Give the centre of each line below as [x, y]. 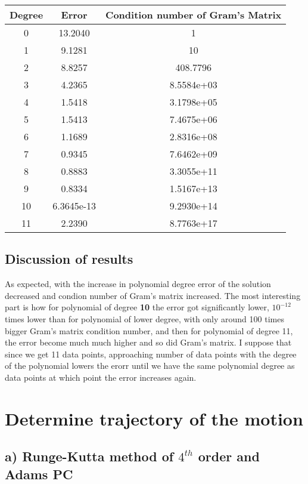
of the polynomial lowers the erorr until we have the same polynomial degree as [150, 366]
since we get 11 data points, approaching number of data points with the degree [151, 354]
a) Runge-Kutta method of [89, 456]
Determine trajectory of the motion [154, 418]
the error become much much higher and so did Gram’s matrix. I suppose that [148, 342]
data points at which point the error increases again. [101, 377]
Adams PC [39, 474]
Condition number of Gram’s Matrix [194, 15]
